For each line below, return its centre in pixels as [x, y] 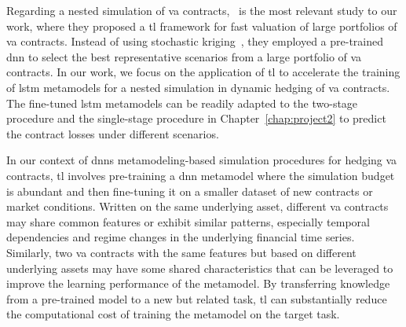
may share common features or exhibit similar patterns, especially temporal [188, 221]
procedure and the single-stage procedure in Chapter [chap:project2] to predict [196, 118]
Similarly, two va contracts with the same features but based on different [181, 252]
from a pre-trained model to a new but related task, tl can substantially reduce [197, 298]
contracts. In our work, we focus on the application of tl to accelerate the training [203, 72]
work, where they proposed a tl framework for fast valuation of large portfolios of [202, 26]
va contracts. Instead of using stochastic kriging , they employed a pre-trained [195, 41]
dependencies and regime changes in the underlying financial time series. [181, 237]
